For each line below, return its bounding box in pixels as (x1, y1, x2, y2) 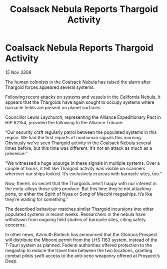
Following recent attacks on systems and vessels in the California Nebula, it (5, 94, 161, 100)
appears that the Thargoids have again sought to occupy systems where (5, 99, 154, 105)
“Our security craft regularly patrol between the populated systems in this (5, 129, 157, 135)
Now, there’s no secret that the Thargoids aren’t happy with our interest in (5, 180, 157, 186)
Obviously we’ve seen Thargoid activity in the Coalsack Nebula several (5, 140, 151, 146)
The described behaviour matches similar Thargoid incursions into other (5, 206, 154, 212)
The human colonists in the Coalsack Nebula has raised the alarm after (5, 79, 151, 85)
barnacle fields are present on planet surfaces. (5, 104, 101, 110)
